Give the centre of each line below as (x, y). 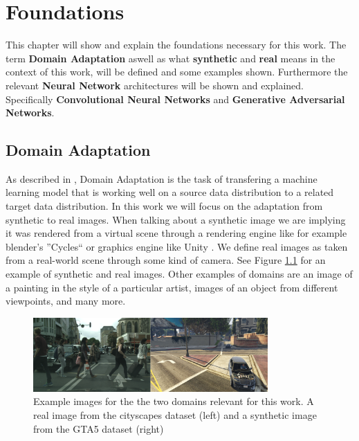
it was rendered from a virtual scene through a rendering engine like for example (176, 233)
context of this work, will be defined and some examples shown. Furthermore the (177, 72)
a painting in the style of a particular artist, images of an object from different (172, 287)
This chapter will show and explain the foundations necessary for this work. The (176, 45)
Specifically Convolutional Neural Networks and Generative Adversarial (175, 99)
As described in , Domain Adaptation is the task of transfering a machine (162, 178)
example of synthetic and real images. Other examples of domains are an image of (179, 274)
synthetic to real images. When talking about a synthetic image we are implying (176, 219)
